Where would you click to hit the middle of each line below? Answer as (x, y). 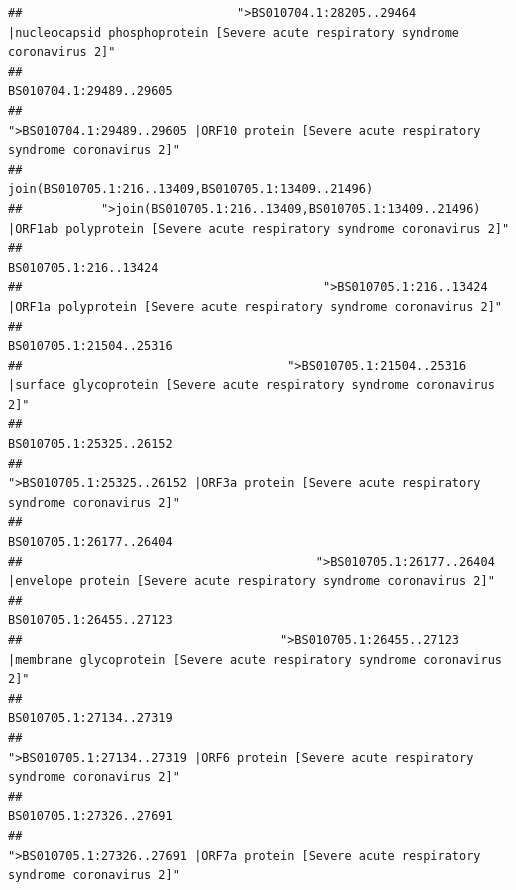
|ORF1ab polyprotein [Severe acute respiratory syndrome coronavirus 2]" (259, 228)
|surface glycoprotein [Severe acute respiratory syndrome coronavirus (251, 385)
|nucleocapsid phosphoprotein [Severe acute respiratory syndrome (234, 32)
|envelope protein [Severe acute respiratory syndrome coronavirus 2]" (251, 581)
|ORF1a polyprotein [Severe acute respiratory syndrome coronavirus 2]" (255, 306)
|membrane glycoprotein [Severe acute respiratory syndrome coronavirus (255, 659)
